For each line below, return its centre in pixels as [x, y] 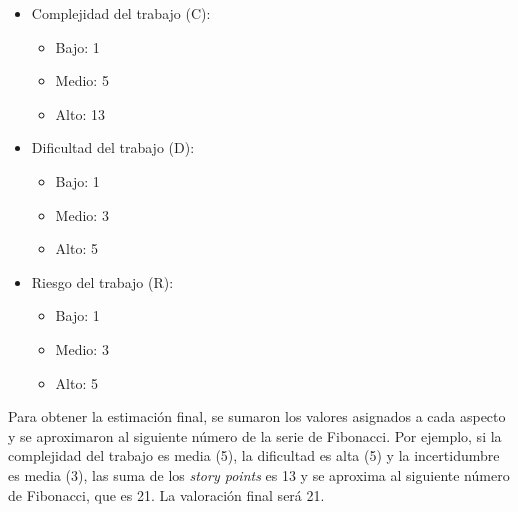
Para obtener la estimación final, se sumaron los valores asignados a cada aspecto [257, 416]
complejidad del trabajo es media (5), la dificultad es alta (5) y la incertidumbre [254, 455]
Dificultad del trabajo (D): [113, 147]
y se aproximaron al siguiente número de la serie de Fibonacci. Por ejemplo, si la [255, 435]
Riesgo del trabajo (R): [102, 281]
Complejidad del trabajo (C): [121, 13]
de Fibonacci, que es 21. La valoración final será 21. [166, 494]
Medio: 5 [82, 80]
